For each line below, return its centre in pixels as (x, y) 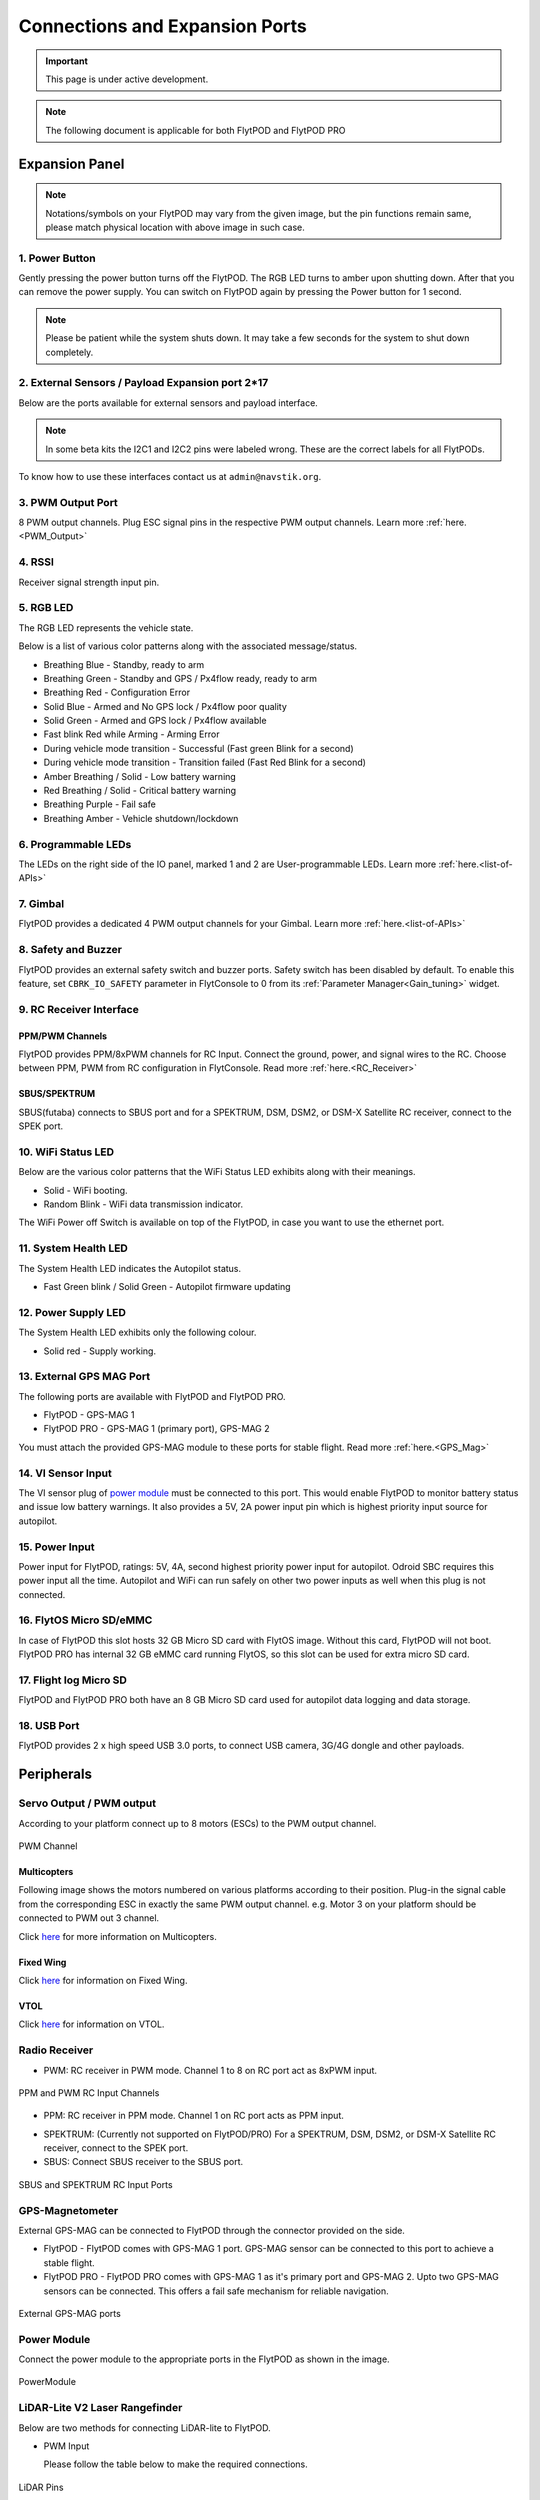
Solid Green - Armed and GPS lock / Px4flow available (155, 721)
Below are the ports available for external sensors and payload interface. (168, 402)
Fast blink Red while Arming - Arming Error (131, 734)
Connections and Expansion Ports (162, 26)
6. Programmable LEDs (75, 844)
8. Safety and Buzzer (70, 950)
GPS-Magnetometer (68, 2210)
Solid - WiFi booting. (86, 1190)
